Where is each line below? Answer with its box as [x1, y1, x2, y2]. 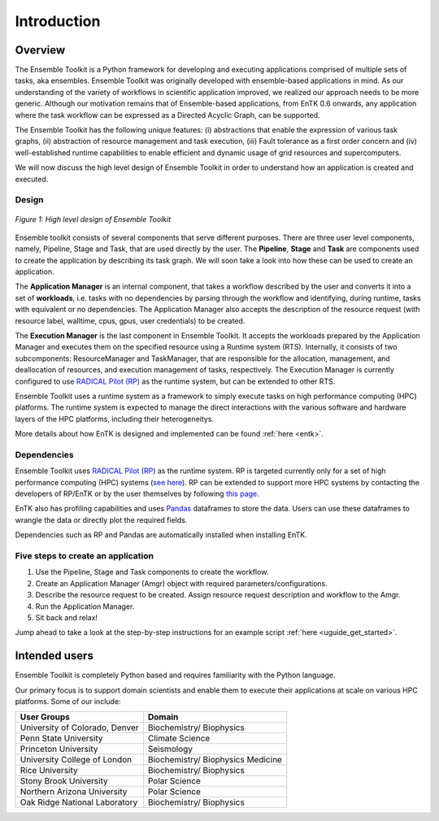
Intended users [15, 649, 93, 662]
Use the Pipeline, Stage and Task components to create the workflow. [35, 567, 269, 577]
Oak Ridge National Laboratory [20, 797, 138, 808]
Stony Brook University [20, 775, 109, 787]
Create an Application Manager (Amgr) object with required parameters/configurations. [35, 578, 328, 589]
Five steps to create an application [15, 550, 154, 562]
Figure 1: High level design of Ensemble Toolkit [15, 214, 171, 224]
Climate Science [147, 732, 211, 744]
